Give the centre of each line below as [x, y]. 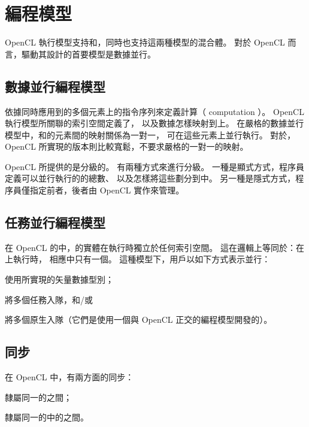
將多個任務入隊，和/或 [49, 299]
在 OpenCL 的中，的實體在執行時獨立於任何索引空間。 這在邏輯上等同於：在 [154, 247]
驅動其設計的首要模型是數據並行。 [88, 54]
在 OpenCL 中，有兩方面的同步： [69, 377]
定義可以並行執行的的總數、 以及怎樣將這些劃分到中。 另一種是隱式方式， [150, 178]
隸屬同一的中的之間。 [47, 417]
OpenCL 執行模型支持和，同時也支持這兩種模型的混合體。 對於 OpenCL [145, 42]
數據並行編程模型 [55, 86]
